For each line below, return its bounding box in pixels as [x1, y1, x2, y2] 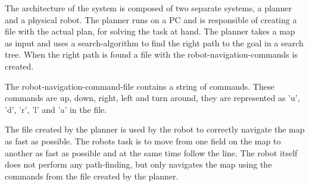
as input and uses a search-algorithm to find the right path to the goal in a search [5, 36, 304, 49]
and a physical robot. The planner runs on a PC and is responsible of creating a [5, 13, 297, 26]
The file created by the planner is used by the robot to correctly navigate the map [5, 123, 305, 135]
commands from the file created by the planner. [5, 169, 179, 182]
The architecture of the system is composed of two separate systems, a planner [5, 2, 292, 14]
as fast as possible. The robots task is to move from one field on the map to [5, 134, 281, 147]
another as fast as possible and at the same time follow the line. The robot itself [5, 146, 298, 159]
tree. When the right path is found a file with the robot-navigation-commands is [5, 48, 298, 61]
